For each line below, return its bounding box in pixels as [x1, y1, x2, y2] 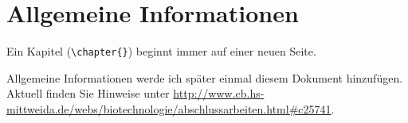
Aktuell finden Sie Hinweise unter [6, 85, 170, 102]
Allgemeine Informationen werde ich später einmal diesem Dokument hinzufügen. [6, 69, 403, 86]
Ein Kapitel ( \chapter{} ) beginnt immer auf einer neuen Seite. [6, 43, 316, 60]
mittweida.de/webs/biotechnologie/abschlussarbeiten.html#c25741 [6, 100, 331, 117]
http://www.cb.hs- [173, 85, 265, 102]
